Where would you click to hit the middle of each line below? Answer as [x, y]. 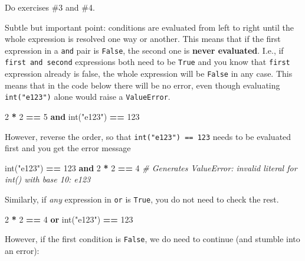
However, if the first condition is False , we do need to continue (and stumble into [152, 239]
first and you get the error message [68, 148]
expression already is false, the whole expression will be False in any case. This [149, 74]
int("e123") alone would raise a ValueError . [88, 97]
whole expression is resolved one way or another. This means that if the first [143, 39]
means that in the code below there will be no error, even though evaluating [142, 85]
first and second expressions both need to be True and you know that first [147, 62]
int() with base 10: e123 [48, 179]
